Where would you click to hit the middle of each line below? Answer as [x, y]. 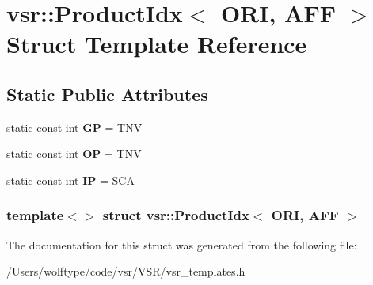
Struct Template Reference [157, 44]
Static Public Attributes [107, 94]
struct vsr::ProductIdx [176, 215]
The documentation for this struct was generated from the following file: [182, 244]
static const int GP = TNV [74, 127]
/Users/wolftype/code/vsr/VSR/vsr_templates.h [126, 271]
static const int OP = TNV [74, 154]
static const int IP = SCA [70, 180]
